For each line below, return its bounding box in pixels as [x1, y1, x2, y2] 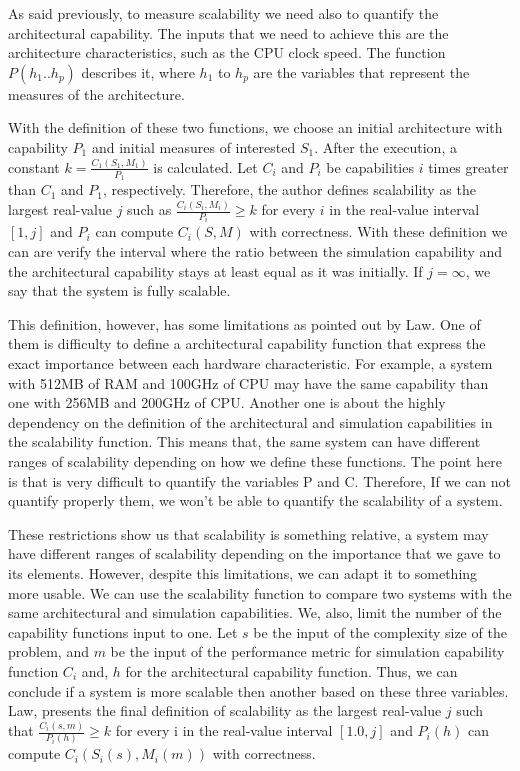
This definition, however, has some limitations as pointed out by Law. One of [8, 313, 481, 334]
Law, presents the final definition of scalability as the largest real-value [8, 700, 442, 721]
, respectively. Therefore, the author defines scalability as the [102, 179, 476, 200]
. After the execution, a [314, 136, 457, 157]
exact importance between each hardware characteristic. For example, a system [8, 353, 493, 374]
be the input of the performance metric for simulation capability [110, 641, 505, 662]
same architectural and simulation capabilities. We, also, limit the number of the [8, 602, 502, 623]
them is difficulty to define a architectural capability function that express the [8, 333, 486, 354]
